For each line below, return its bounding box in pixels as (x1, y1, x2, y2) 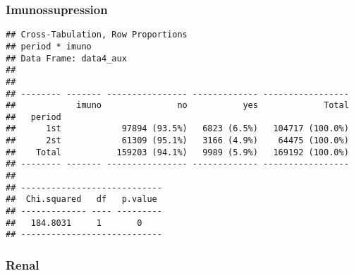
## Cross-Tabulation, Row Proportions (6, 30, 188, 40)
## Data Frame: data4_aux (6, 53, 127, 64)
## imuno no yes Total (6, 100, 349, 111)
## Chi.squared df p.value (6, 194, 157, 205)
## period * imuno (6, 41, 92, 52)
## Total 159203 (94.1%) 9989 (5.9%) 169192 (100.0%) (6, 147, 349, 157)
